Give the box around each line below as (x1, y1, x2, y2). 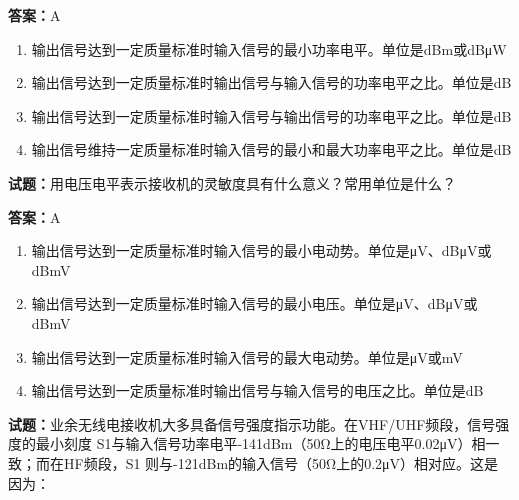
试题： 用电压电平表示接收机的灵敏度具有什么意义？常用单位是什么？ (8, 172, 456, 193)
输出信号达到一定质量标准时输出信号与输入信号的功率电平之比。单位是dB (31, 72, 512, 93)
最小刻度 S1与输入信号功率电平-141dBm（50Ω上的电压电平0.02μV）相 (35, 433, 486, 454)
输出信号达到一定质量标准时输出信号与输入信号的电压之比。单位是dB (31, 380, 484, 401)
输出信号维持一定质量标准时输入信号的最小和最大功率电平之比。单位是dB (31, 139, 512, 160)
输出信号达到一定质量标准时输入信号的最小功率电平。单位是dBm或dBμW (31, 38, 507, 59)
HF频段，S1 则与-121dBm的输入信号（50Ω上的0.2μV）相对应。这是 (63, 452, 499, 473)
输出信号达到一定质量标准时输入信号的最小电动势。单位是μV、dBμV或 (31, 240, 492, 261)
